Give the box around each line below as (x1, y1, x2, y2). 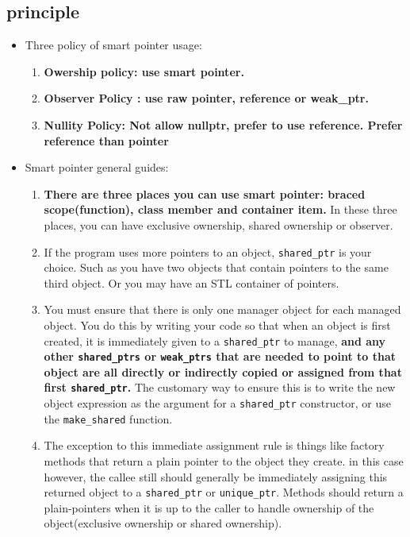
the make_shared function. (44, 410, 173, 427)
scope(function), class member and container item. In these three (44, 201, 397, 218)
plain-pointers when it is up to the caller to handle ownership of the (44, 499, 374, 516)
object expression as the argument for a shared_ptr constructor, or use (44, 395, 391, 411)
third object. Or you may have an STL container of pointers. (44, 274, 339, 291)
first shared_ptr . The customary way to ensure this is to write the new (44, 379, 396, 396)
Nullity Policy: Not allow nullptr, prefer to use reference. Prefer (44, 116, 403, 133)
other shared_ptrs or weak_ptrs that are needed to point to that (44, 348, 397, 365)
